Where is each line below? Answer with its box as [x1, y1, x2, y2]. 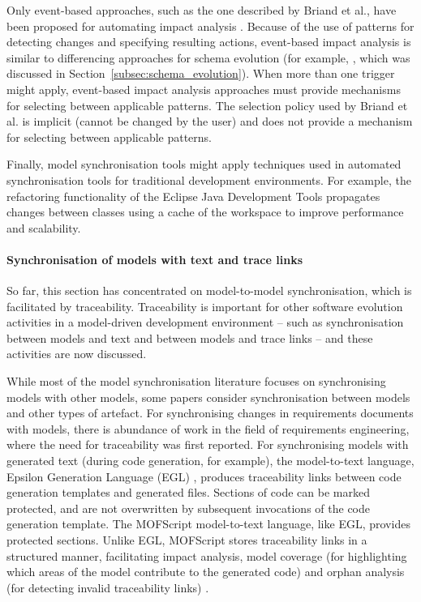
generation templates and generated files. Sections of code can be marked [6, 484, 370, 501]
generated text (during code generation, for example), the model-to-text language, [6, 452, 415, 469]
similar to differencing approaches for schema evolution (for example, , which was [6, 49, 410, 66]
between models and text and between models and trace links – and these [6, 329, 373, 346]
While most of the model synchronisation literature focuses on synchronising [6, 373, 386, 390]
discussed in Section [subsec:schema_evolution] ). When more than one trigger [6, 65, 395, 82]
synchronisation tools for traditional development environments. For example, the [6, 171, 411, 188]
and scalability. [6, 219, 81, 236]
